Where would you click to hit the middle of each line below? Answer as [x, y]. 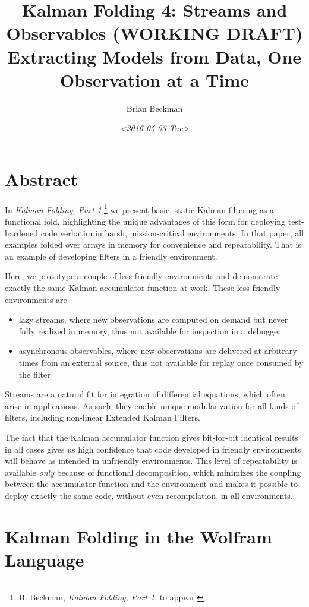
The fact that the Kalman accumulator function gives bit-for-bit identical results [152, 437]
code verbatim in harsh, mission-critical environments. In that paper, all [172, 233]
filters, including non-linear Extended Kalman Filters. [103, 417]
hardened [22, 233]
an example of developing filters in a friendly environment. [111, 256]
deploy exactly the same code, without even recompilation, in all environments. [149, 495]
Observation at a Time [154, 79]
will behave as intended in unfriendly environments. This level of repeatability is [151, 461]
